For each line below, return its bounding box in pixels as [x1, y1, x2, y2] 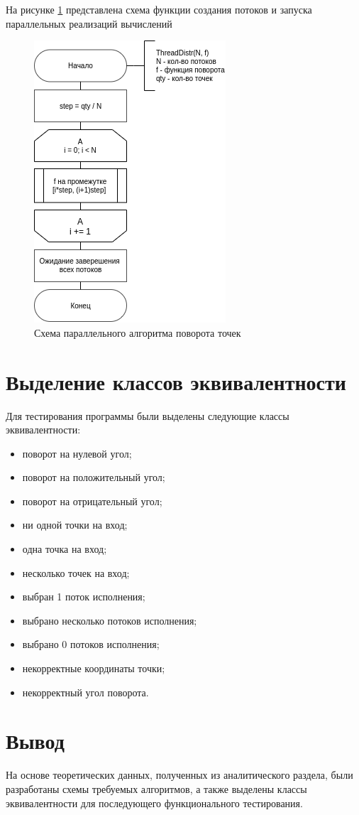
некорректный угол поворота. [22, 684, 149, 699]
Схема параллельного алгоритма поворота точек [34, 325, 241, 340]
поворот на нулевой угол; [22, 446, 132, 460]
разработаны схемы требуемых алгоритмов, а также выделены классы [6, 781, 307, 796]
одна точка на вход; [22, 541, 107, 556]
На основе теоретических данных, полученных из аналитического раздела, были [6, 767, 353, 782]
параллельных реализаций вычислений [6, 16, 172, 31]
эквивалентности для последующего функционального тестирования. [6, 795, 303, 810]
